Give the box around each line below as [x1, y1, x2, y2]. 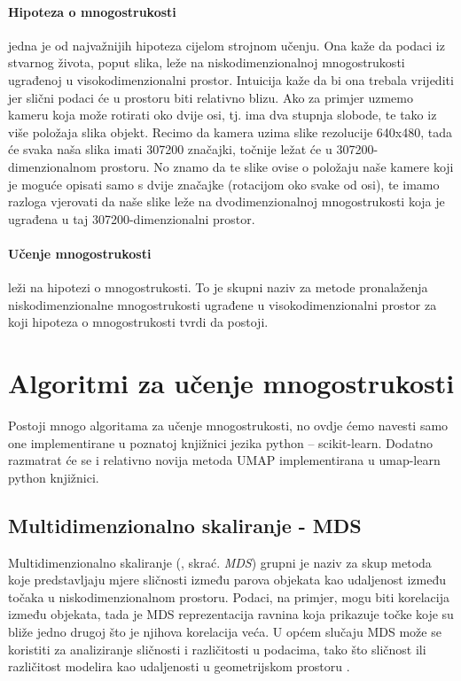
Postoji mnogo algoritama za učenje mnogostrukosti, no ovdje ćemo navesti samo [8, 416, 449, 435]
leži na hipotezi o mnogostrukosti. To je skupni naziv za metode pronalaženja [8, 278, 428, 297]
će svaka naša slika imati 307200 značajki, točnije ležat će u [8, 140, 332, 159]
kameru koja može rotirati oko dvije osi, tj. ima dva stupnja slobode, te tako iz [8, 105, 437, 124]
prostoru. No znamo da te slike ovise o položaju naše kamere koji [100, 157, 454, 175]
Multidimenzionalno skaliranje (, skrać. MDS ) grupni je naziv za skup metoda [8, 553, 432, 571]
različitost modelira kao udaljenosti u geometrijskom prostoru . [8, 657, 350, 676]
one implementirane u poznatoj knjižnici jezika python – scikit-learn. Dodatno [8, 433, 434, 452]
